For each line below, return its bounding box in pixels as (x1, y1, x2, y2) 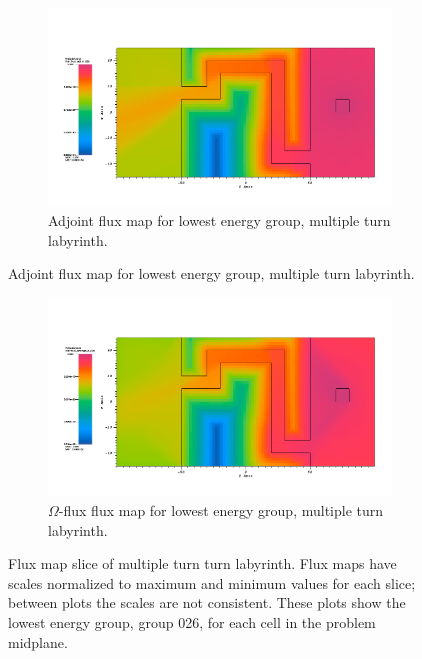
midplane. (8, 631, 68, 652)
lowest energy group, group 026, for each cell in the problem (8, 612, 376, 632)
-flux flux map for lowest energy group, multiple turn (58, 500, 384, 521)
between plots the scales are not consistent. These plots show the (8, 592, 406, 613)
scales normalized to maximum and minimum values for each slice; (8, 572, 416, 593)
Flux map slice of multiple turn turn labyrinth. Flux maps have (8, 553, 397, 574)
